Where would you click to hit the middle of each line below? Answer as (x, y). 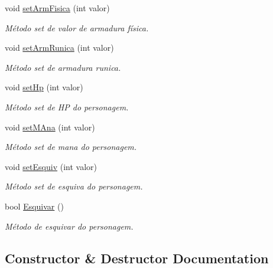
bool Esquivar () (34, 206)
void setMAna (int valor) (50, 127)
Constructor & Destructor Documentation (137, 258)
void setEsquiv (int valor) (51, 166)
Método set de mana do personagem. (71, 147)
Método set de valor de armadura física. (77, 27)
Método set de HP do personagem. (67, 107)
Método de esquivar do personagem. (69, 226)
